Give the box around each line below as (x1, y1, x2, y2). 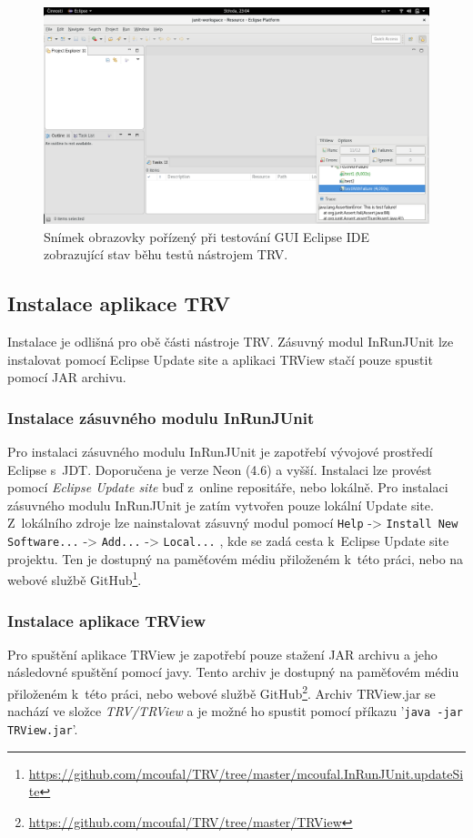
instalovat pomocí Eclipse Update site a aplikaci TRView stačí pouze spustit (7, 349, 433, 369)
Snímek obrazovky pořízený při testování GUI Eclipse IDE (44, 227, 369, 246)
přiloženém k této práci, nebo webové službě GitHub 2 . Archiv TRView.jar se (7, 682, 436, 702)
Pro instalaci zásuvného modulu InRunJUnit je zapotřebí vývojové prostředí (7, 442, 433, 461)
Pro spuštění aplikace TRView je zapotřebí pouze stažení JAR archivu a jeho (7, 644, 438, 663)
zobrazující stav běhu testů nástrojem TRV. (44, 245, 288, 264)
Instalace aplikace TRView (7, 609, 206, 631)
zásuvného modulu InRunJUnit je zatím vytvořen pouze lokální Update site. (7, 495, 434, 514)
